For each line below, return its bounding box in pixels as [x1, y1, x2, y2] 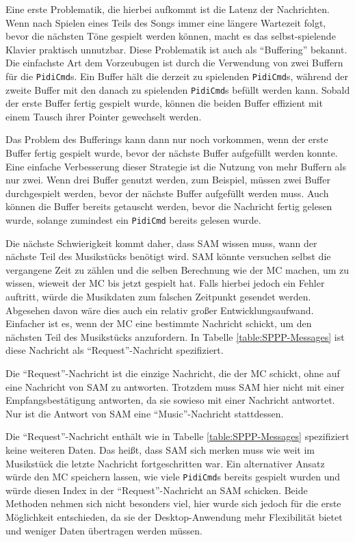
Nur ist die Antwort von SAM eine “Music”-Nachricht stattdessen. [5, 406, 284, 420]
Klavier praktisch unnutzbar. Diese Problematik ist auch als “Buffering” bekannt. [5, 42, 347, 56]
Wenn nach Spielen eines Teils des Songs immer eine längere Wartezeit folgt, [5, 15, 326, 29]
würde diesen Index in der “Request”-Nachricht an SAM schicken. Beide [5, 482, 308, 497]
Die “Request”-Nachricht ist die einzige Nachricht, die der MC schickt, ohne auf [5, 366, 340, 380]
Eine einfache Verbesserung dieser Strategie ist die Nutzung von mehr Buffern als [5, 159, 346, 173]
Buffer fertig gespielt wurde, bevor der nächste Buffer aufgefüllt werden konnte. [5, 146, 338, 160]
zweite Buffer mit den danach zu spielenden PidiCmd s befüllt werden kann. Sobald [5, 82, 350, 96]
